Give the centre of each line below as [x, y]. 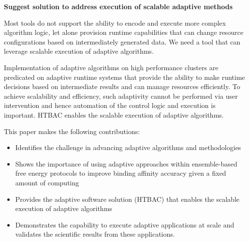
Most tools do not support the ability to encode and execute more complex [115, 23]
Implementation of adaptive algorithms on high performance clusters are [111, 67]
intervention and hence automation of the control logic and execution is [110, 105]
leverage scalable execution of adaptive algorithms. [79, 51]
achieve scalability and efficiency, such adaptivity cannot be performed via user [121, 96]
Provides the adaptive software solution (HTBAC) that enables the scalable [127, 199]
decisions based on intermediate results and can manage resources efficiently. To [122, 86]
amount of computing [47, 182]
